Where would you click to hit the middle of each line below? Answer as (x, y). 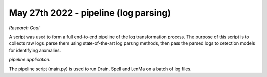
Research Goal (24, 28)
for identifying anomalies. (35, 50)
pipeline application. (30, 60)
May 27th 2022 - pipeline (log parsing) (90, 13)
